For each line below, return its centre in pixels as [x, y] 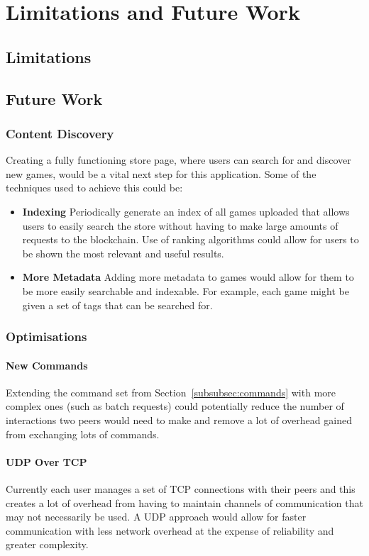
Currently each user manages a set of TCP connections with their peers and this [181, 488]
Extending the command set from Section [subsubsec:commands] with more [171, 392]
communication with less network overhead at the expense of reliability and [170, 530]
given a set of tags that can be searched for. [117, 305]
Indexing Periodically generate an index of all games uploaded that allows [186, 211]
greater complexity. [47, 544]
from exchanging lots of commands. [83, 434]
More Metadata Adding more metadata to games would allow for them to [188, 277]
